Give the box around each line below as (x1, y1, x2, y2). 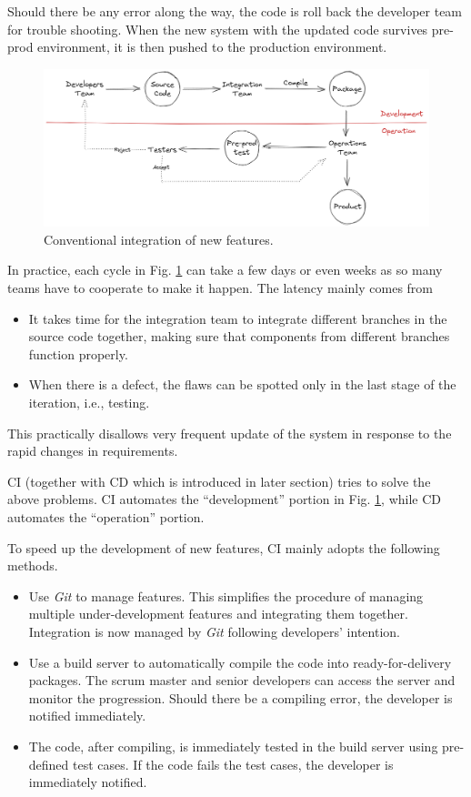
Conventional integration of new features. (44, 229, 274, 248)
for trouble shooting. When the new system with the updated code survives (7, 19, 428, 38)
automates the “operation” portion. (7, 507, 205, 526)
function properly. (28, 344, 128, 363)
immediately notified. (28, 772, 147, 792)
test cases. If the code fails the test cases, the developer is (73, 754, 394, 773)
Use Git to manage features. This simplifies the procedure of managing (28, 586, 424, 605)
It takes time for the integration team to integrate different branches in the (28, 308, 447, 328)
